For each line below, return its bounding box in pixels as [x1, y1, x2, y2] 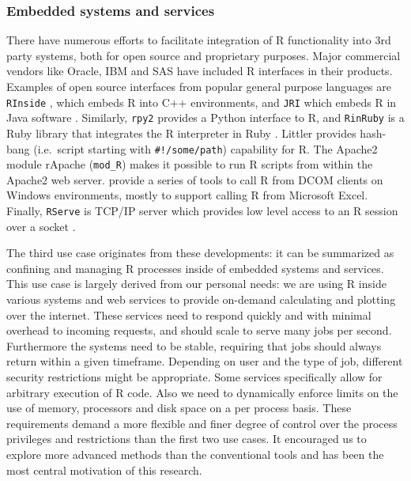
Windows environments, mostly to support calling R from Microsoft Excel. [6, 187, 368, 203]
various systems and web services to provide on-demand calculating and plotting [6, 291, 396, 308]
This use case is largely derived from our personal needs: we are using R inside [6, 275, 386, 292]
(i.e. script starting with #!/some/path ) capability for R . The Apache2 [33, 140, 378, 157]
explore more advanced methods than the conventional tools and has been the [6, 445, 384, 462]
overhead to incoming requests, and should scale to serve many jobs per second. [6, 322, 392, 339]
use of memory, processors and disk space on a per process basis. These [6, 400, 352, 416]
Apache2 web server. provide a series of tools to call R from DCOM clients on [6, 171, 383, 187]
